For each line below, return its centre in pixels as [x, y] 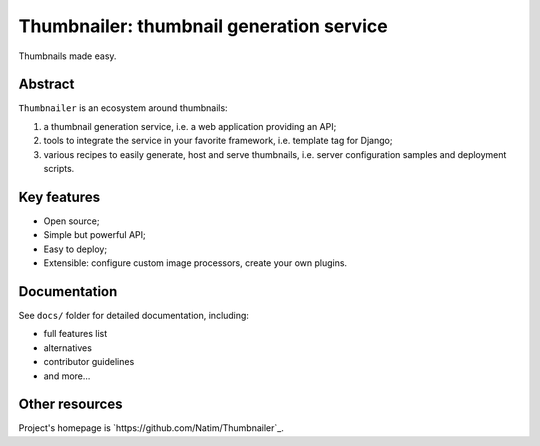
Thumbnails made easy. [67, 56]
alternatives [67, 347]
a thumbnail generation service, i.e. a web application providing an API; [190, 126]
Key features [59, 196]
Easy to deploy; [75, 249]
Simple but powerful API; [95, 235]
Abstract [46, 84]
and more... [67, 376]
